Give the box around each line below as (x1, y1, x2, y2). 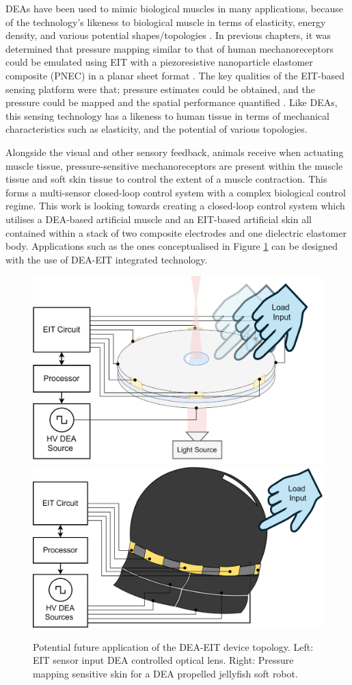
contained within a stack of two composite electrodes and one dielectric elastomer (5, 225, 347, 240)
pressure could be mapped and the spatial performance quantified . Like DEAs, (5, 95, 338, 109)
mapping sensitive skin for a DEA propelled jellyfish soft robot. (33, 666, 298, 680)
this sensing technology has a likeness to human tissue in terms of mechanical (5, 108, 329, 122)
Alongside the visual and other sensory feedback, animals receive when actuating (5, 144, 344, 159)
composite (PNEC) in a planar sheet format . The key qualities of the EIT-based (5, 68, 345, 82)
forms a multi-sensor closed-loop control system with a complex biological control (5, 185, 346, 199)
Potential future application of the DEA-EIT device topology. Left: (33, 639, 314, 654)
